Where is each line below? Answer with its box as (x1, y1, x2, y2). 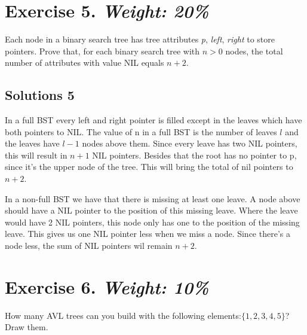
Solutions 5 (5, 86, 75, 104)
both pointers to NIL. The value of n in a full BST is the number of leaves (5, 125, 277, 138)
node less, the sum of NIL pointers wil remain (5, 239, 173, 252)
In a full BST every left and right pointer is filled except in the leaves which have (5, 114, 302, 126)
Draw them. (5, 321, 48, 333)
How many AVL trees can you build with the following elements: (5, 309, 241, 321)
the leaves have (5, 137, 60, 150)
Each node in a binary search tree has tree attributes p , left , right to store (5, 33, 275, 45)
